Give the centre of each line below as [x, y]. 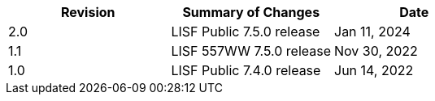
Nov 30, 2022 [376, 51]
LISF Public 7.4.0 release [246, 70]
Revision [88, 12]
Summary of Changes [251, 12]
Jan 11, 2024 [372, 32]
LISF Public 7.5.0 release [246, 32]
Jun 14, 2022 [374, 70]
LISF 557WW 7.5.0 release [251, 51]
